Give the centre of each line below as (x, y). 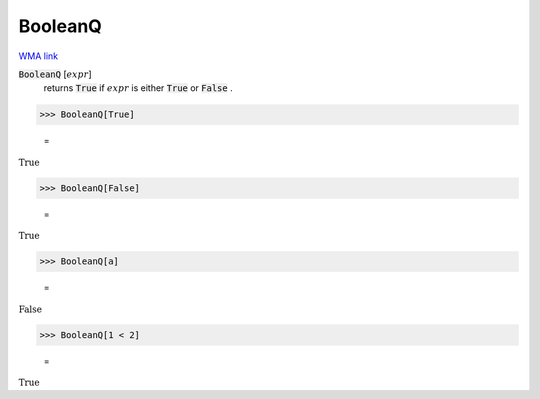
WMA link (38, 56)
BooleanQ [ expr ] (55, 74)
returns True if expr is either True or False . (138, 88)
